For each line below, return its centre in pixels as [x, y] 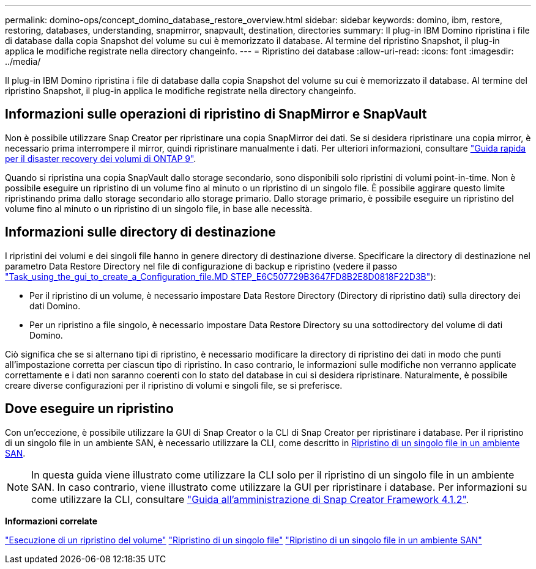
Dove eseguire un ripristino [89, 409]
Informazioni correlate [51, 521]
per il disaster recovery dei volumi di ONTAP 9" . [101, 158]
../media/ [23, 61]
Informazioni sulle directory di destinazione [140, 232]
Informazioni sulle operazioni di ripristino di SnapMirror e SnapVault [216, 114]
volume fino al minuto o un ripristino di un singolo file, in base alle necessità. [159, 208]
